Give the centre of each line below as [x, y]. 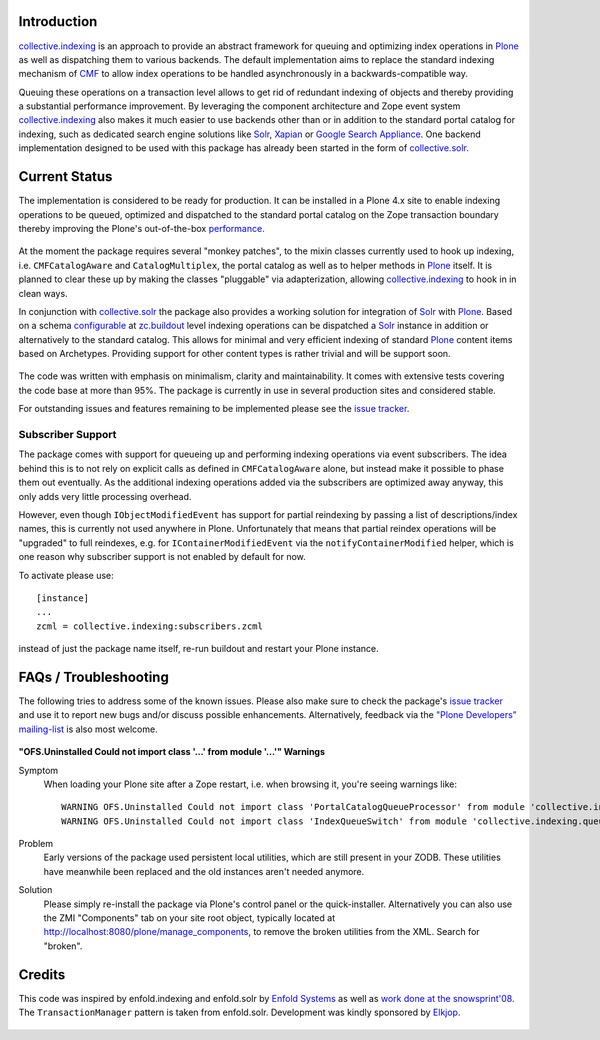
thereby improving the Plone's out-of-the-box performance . [141, 228]
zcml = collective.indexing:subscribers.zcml [150, 626]
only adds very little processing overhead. [105, 496]
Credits [42, 974]
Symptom [38, 770]
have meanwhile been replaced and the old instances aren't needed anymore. [204, 871]
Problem [36, 844]
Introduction [58, 21]
